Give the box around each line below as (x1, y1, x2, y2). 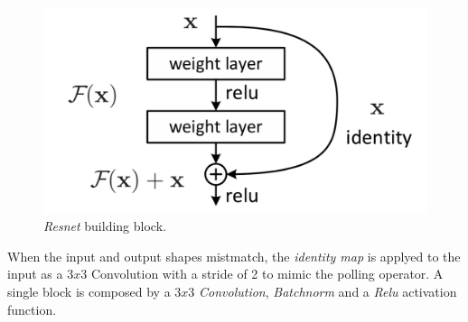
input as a (7, 264, 63, 283)
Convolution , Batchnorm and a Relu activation (199, 281, 457, 300)
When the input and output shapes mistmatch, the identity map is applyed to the (7, 246, 461, 265)
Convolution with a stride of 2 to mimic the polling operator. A (90, 264, 444, 283)
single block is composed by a (7, 281, 171, 300)
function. (7, 299, 57, 318)
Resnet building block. (43, 216, 166, 235)
